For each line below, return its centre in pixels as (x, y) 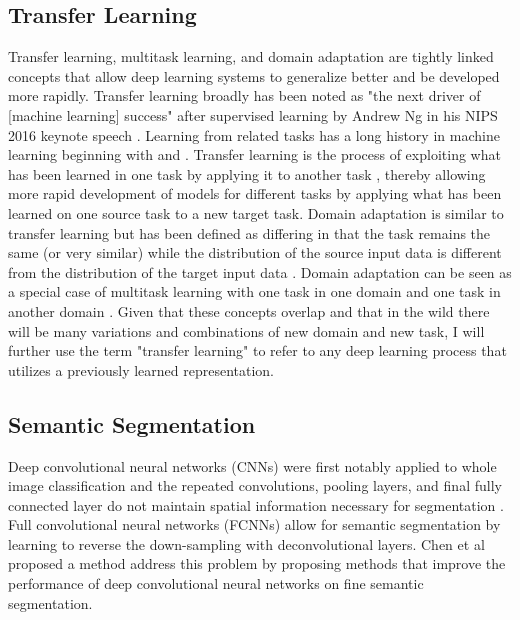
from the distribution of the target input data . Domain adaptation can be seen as (260, 271)
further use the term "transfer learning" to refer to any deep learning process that (257, 350)
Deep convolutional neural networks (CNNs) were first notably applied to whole (252, 465)
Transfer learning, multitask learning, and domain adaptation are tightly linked (251, 56)
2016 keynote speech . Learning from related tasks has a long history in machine (254, 134)
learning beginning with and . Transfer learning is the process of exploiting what (254, 154)
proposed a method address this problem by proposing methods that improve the (257, 563)
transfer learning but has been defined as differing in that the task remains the (249, 232)
